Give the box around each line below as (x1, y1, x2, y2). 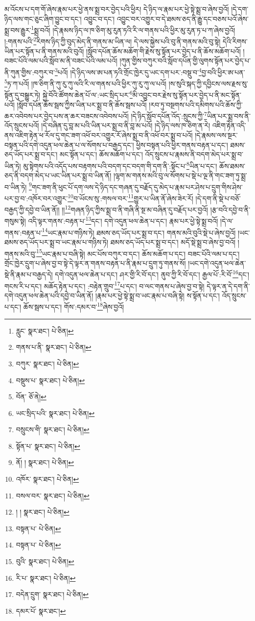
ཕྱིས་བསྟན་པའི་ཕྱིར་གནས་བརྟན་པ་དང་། (136, 139, 228, 150)
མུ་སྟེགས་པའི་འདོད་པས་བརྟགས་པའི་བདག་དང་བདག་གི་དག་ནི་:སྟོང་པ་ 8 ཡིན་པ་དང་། (23, 159, 217, 171)
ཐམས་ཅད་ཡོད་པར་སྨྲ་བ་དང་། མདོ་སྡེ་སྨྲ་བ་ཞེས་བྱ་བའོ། (110, 236, 236, 247)
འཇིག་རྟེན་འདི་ (212, 120, 246, 130)
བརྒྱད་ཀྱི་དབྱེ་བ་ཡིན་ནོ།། (4, 204, 60, 214)
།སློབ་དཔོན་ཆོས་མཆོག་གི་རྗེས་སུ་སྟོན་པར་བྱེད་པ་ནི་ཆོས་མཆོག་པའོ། (86, 46, 241, 56)
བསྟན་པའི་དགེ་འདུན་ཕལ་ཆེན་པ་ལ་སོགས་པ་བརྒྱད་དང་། (4, 139, 134, 150)
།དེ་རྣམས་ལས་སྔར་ (195, 130, 238, 140)
